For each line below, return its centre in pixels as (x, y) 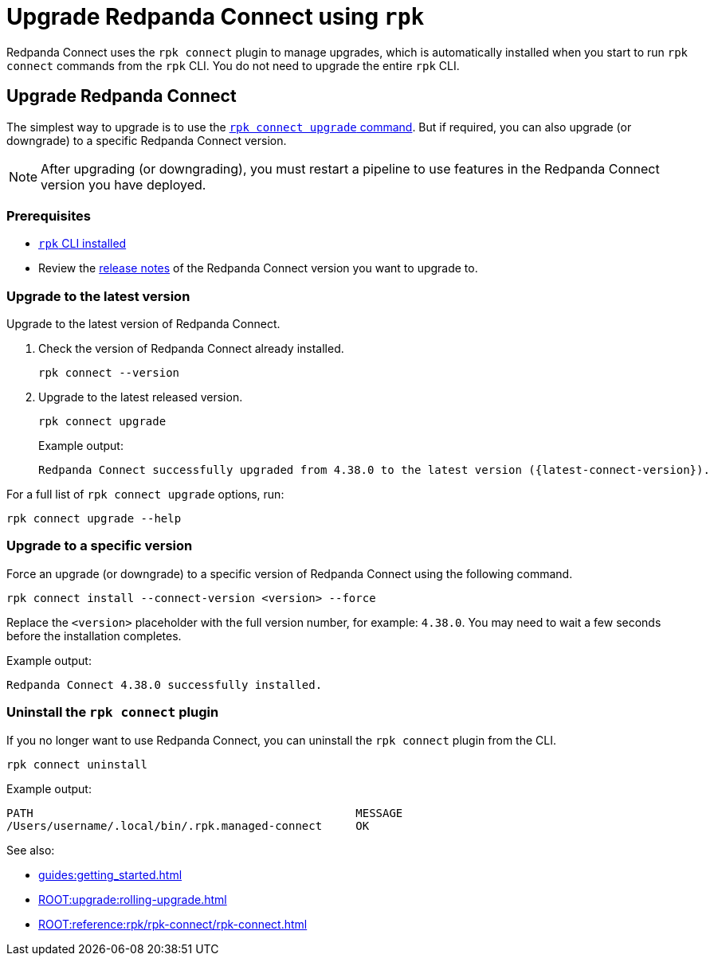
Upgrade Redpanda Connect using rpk (216, 17)
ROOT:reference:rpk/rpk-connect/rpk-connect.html (173, 924)
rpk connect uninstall (77, 764)
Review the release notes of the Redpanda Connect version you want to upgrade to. (258, 268)
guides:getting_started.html (110, 874)
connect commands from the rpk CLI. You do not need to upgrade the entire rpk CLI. (233, 65)
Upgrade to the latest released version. (141, 397)
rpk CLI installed (82, 244)
